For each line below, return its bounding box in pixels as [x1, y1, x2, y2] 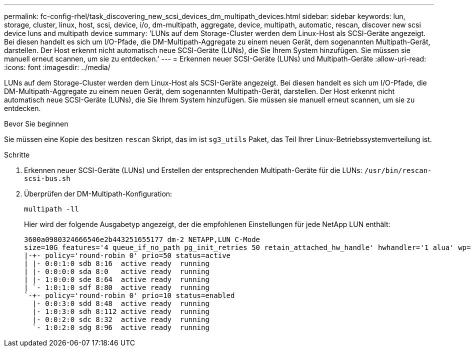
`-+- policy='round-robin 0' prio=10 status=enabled [24, 291, 235, 299]
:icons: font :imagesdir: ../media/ [4, 63, 110, 71]
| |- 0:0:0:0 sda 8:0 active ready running [24, 267, 209, 275]
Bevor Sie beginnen [4, 119, 68, 128]
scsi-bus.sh [24, 174, 70, 182]
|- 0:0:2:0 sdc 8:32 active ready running [32, 315, 209, 323]
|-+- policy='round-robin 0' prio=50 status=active [24, 251, 231, 259]
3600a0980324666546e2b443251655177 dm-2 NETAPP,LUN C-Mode [24, 235, 260, 243]
